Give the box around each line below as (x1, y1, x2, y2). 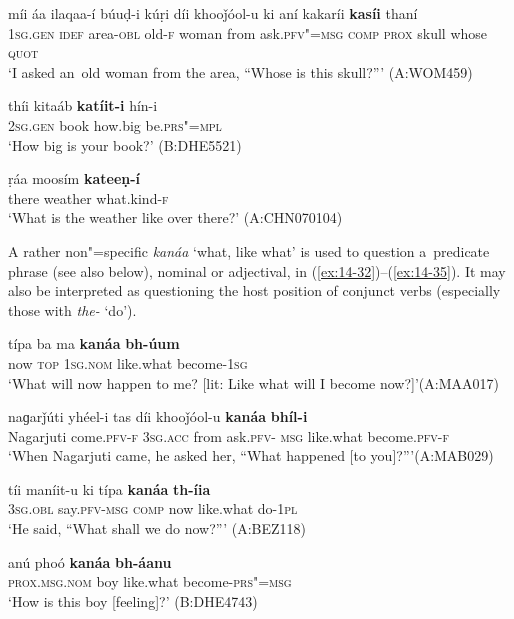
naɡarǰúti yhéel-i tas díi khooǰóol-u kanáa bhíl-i (8, 406, 308, 427)
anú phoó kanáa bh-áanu (8, 551, 172, 572)
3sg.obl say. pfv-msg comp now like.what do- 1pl (8, 498, 298, 519)
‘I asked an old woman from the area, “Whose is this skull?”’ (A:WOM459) (8, 61, 473, 82)
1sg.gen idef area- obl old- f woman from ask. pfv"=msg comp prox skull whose (8, 22, 488, 43)
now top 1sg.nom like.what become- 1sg (8, 352, 248, 373)
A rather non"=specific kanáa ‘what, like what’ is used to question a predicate (8, 240, 490, 261)
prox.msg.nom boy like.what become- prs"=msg (8, 571, 292, 592)
